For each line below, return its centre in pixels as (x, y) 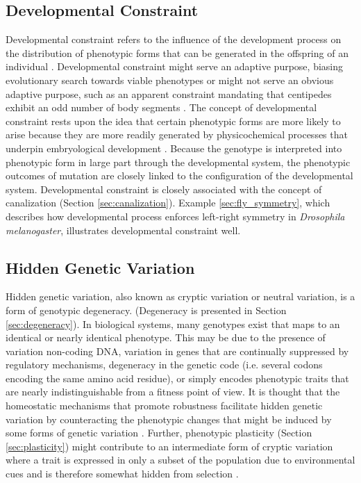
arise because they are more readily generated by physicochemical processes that (177, 134)
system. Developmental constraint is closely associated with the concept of (164, 189)
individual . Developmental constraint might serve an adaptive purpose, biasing (175, 66)
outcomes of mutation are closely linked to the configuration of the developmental (179, 175)
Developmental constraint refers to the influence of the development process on (174, 39)
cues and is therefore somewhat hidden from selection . (122, 474)
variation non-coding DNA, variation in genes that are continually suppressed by (177, 351)
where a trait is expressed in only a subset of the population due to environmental (180, 460)
